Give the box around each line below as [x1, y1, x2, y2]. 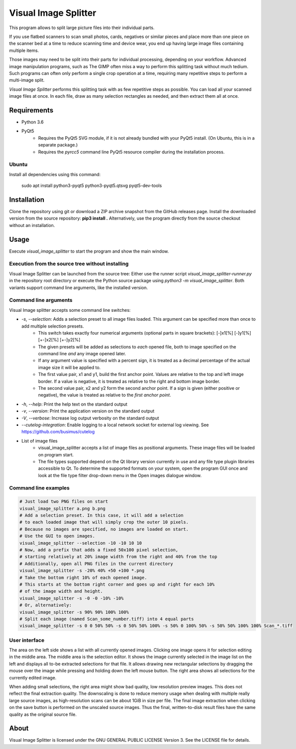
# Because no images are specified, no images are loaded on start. [19, 526, 189, 532]
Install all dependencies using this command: [9, 171, 101, 177]
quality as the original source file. [9, 711, 77, 717]
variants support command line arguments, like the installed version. [9, 284, 148, 291]
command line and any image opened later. [38, 351, 126, 357]
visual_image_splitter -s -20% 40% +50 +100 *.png [19, 568, 145, 573]
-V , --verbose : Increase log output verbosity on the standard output [21, 415, 159, 421]
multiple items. [9, 47, 39, 53]
